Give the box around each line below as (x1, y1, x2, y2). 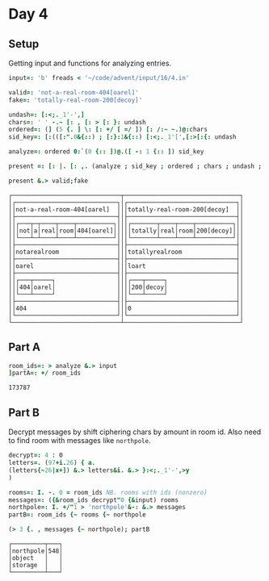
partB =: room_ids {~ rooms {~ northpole (8, 511, 147, 519)
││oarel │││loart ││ (8, 261, 244, 270)
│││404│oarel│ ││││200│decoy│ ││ (8, 283, 244, 291)
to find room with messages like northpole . (8, 436, 151, 445)
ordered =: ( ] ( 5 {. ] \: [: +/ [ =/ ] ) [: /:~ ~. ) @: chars (8, 126, 208, 134)
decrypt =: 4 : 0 (8, 451, 63, 460)
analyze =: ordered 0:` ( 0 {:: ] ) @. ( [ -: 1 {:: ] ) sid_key (8, 148, 204, 156)
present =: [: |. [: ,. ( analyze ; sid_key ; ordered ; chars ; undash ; (8, 162, 263, 170)
